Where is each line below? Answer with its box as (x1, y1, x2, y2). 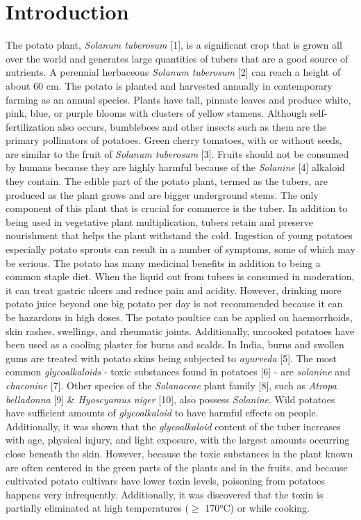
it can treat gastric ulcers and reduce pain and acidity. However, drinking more (6, 282, 342, 297)
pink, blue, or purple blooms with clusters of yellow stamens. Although (6, 106, 308, 120)
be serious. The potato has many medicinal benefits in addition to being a (6, 255, 321, 270)
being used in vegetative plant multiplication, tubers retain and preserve (6, 214, 313, 229)
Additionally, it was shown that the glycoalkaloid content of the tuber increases (6, 419, 341, 433)
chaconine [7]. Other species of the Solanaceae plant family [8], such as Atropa (6, 377, 337, 392)
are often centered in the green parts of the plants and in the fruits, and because (6, 460, 348, 474)
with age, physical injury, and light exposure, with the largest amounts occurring (6, 432, 350, 447)
